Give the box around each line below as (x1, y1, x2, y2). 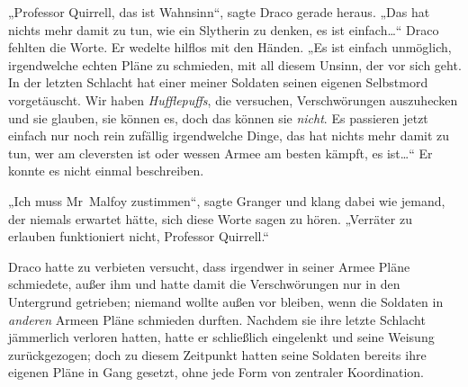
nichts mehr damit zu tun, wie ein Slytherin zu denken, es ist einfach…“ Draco (8, 20, 439, 39)
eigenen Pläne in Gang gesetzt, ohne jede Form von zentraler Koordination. (8, 363, 424, 382)
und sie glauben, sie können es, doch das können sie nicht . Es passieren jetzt (8, 108, 428, 127)
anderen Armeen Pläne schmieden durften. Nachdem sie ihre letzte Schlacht (8, 310, 426, 328)
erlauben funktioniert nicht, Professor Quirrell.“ (8, 227, 269, 246)
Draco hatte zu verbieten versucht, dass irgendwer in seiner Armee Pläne (8, 256, 410, 275)
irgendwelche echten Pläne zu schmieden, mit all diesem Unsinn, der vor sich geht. (8, 55, 462, 74)
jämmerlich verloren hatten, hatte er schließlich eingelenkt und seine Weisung (8, 328, 435, 346)
